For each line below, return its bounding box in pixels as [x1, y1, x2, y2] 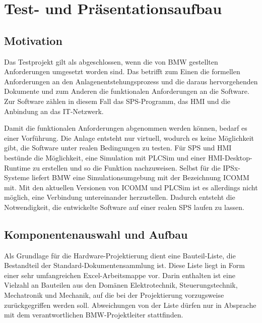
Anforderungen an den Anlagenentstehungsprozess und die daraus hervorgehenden [4, 76, 258, 86]
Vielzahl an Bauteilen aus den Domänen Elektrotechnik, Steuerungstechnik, [4, 280, 238, 290]
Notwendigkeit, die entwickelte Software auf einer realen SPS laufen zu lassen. [4, 201, 244, 212]
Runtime [4, 162, 31, 173]
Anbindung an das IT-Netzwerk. [4, 105, 104, 116]
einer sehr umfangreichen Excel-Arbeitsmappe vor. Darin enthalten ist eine [4, 270, 235, 280]
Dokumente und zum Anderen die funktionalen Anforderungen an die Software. [4, 86, 249, 96]
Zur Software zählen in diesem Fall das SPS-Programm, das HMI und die [4, 95, 230, 106]
